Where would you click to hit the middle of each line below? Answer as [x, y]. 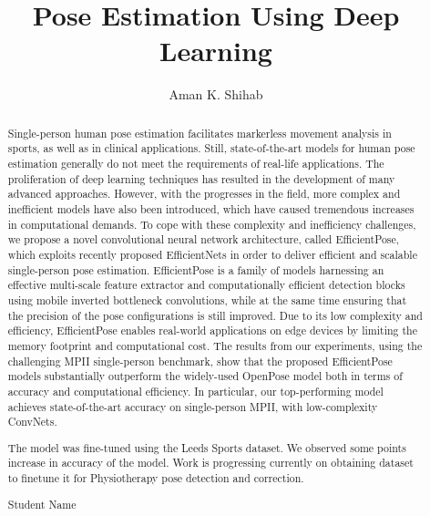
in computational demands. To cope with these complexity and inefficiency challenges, [212, 224]
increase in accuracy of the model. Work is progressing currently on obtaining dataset [210, 463]
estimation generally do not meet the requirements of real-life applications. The [196, 164]
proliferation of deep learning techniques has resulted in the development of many [201, 178]
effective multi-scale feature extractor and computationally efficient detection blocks [206, 285]
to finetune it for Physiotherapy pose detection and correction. [156, 478]
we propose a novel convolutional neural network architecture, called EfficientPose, [204, 239]
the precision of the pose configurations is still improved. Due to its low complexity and [215, 315]
